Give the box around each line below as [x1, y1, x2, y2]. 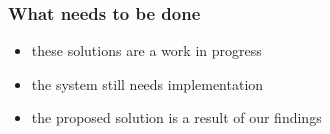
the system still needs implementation [31, 73, 264, 94]
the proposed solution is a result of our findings [31, 107, 322, 128]
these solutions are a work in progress [31, 40, 262, 61]
